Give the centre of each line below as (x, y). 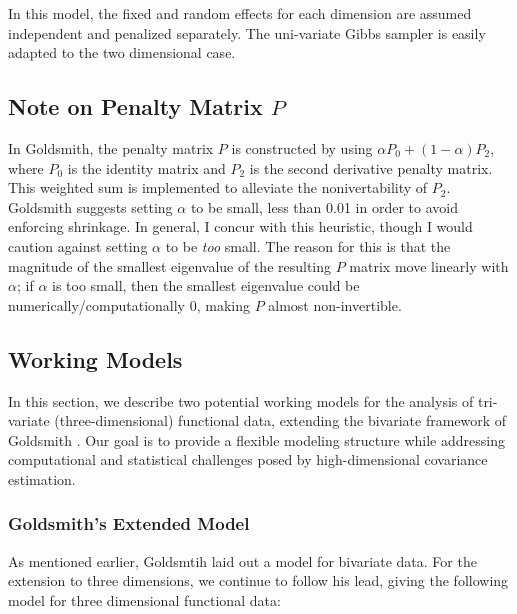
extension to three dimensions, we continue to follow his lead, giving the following (258, 580)
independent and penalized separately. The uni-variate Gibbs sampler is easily (247, 32)
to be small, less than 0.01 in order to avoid (324, 206)
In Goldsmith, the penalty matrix (111, 147)
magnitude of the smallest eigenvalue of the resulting (170, 265)
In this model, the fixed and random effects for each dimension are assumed (240, 13)
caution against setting (78, 245)
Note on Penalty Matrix (135, 106)
